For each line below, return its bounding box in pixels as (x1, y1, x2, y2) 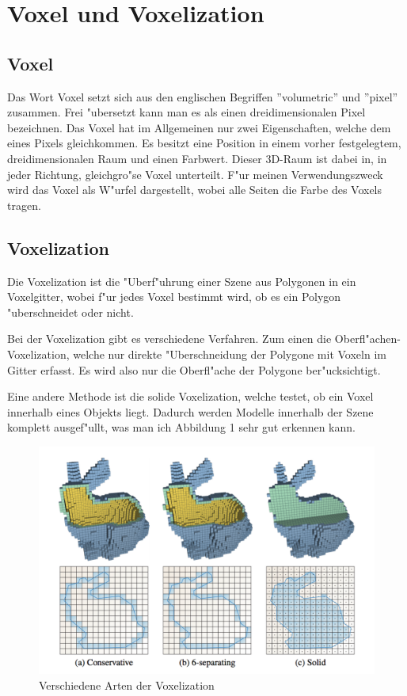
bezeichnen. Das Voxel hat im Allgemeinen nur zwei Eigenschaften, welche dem (7, 119, 391, 135)
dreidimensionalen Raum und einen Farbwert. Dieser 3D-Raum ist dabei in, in (7, 150, 387, 166)
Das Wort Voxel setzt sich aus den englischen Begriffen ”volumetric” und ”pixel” (7, 88, 398, 105)
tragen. (7, 196, 41, 213)
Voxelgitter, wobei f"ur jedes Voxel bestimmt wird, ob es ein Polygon (7, 288, 341, 305)
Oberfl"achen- (334, 330, 401, 347)
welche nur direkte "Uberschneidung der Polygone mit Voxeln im (73, 345, 386, 362)
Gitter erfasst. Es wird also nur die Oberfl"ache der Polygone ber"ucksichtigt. (7, 361, 381, 378)
